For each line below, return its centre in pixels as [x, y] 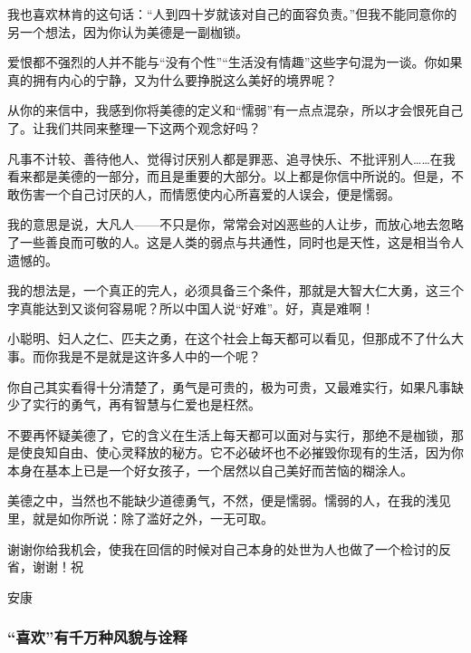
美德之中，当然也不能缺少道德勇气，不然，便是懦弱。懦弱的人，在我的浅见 [229, 500]
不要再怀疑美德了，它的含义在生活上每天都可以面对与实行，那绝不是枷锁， [229, 434]
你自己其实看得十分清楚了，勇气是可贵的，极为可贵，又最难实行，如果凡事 [229, 386]
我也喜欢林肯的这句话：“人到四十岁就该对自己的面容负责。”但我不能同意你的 [232, 14]
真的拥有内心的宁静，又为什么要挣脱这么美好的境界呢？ [172, 79]
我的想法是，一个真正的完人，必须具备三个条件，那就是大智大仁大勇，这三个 [235, 290]
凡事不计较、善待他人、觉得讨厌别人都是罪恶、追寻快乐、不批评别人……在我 [231, 158]
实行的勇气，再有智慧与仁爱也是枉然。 [146, 404]
